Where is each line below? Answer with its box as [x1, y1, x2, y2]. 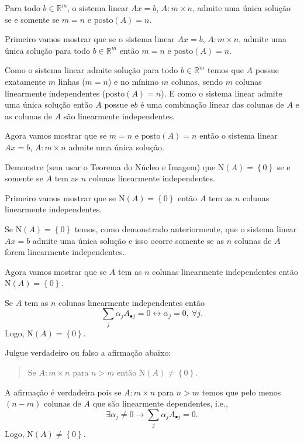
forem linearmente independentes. [5, 246, 125, 258]
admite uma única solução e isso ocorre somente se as [32, 234, 224, 246]
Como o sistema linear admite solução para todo [5, 64, 178, 76]
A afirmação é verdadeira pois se [5, 386, 122, 398]
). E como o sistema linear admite [161, 87, 282, 99]
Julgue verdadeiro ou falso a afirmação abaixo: [5, 346, 171, 359]
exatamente [5, 75, 46, 87]
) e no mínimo [108, 75, 159, 87]
